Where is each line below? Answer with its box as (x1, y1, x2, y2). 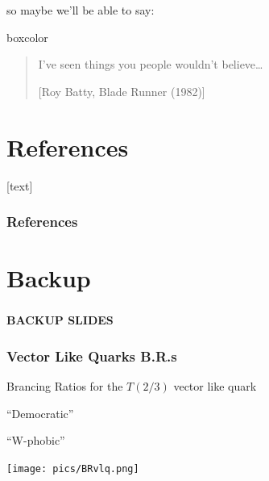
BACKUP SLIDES (6, 312, 114, 328)
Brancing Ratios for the (6, 378, 123, 395)
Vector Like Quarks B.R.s (6, 345, 177, 366)
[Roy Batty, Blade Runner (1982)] (38, 82, 205, 99)
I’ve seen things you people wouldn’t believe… (38, 56, 263, 73)
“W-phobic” (6, 432, 65, 449)
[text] (6, 177, 33, 194)
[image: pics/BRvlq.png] (6, 462, 139, 475)
